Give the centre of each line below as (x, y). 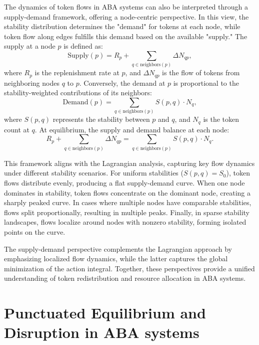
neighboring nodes (32, 82)
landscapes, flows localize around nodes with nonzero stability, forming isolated (125, 222)
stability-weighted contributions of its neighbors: (78, 93)
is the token (221, 119)
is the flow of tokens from (201, 72)
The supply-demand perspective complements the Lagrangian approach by (118, 248)
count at (17, 129)
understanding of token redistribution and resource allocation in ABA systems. (125, 278)
